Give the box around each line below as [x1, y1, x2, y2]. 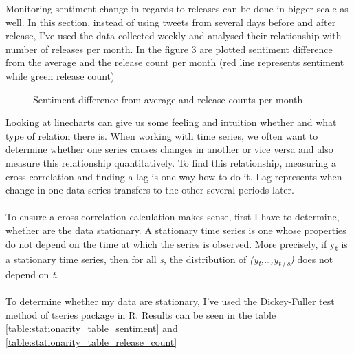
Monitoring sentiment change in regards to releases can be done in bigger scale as [5, 1, 349, 15]
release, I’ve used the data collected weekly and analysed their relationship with [5, 28, 342, 43]
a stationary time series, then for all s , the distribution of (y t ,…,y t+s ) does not [5, 251, 333, 268]
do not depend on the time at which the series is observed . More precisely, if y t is [5, 236, 348, 253]
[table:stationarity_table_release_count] [5, 334, 177, 348]
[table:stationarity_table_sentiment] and [5, 321, 178, 335]
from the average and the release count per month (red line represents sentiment [5, 55, 344, 70]
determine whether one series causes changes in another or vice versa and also [5, 142, 333, 156]
